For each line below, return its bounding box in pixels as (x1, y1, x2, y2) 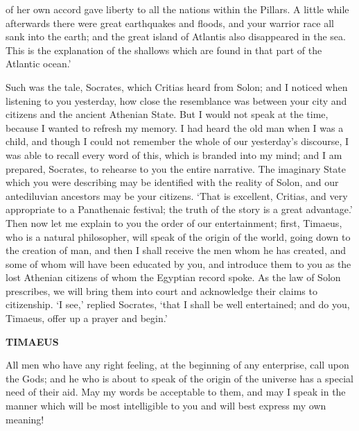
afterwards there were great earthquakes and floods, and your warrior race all (6, 15, 334, 30)
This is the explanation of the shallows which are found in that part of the (6, 42, 322, 57)
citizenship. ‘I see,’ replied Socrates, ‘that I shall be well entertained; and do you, (6, 297, 350, 312)
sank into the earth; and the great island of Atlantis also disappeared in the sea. (6, 29, 346, 44)
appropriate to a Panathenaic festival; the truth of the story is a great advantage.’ (6, 202, 353, 217)
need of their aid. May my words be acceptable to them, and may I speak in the (6, 384, 346, 399)
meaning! (6, 412, 44, 426)
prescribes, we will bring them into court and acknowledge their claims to (6, 283, 317, 298)
